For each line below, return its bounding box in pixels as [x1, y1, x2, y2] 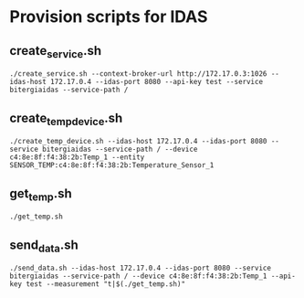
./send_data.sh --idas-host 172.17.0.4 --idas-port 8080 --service [9, 263, 272, 273]
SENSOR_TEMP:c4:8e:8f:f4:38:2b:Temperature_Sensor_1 [9, 161, 215, 170]
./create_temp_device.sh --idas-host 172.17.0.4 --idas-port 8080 [9, 137, 267, 146]
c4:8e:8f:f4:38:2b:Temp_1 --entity [9, 153, 145, 162]
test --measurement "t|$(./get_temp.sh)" [26, 280, 185, 289]
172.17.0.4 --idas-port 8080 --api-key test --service [49, 78, 263, 87]
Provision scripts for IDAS [9, 6, 208, 27]
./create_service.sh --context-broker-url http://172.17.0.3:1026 [9, 69, 267, 79]
